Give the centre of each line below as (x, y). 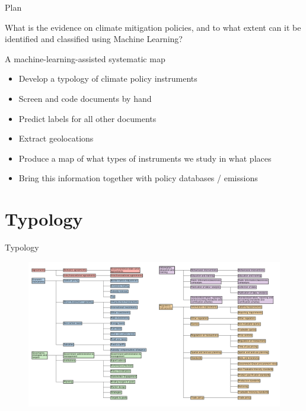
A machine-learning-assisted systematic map (85, 58)
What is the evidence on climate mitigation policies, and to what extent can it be (153, 27)
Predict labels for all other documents (87, 118)
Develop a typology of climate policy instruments (108, 78)
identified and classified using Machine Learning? (94, 39)
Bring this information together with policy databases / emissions (138, 178)
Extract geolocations (56, 138)
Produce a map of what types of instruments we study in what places (145, 158)
